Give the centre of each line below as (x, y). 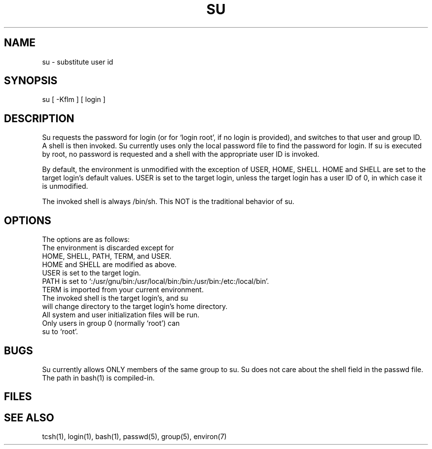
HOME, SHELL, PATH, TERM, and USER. (107, 256)
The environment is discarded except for (108, 248)
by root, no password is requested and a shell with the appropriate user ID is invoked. (181, 154)
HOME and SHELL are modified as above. (109, 265)
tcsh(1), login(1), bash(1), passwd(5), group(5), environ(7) (134, 437)
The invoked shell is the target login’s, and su (115, 298)
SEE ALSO (29, 417)
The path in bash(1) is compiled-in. (98, 378)
